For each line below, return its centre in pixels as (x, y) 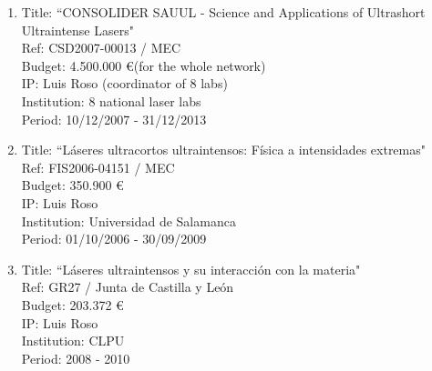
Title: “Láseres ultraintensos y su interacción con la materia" (191, 269)
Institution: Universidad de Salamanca (129, 221)
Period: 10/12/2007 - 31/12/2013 (114, 119)
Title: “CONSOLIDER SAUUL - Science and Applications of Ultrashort (223, 12)
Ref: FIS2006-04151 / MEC (98, 167)
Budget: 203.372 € (72, 304)
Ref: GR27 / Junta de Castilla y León (128, 287)
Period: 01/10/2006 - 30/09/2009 (114, 239)
